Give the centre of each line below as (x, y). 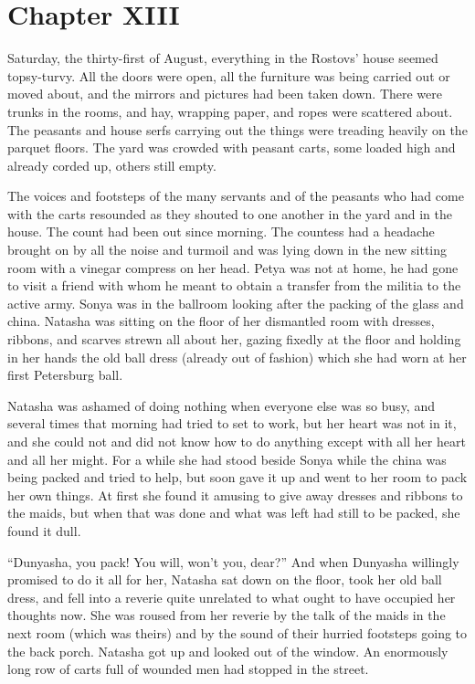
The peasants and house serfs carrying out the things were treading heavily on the (237, 129)
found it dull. (44, 530)
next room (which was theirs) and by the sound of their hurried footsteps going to (237, 632)
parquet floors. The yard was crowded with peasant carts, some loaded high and (232, 147)
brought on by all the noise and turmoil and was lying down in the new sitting (227, 250)
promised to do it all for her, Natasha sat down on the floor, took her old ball (225, 579)
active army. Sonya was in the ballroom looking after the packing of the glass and (236, 303)
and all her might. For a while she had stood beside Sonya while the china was (227, 459)
